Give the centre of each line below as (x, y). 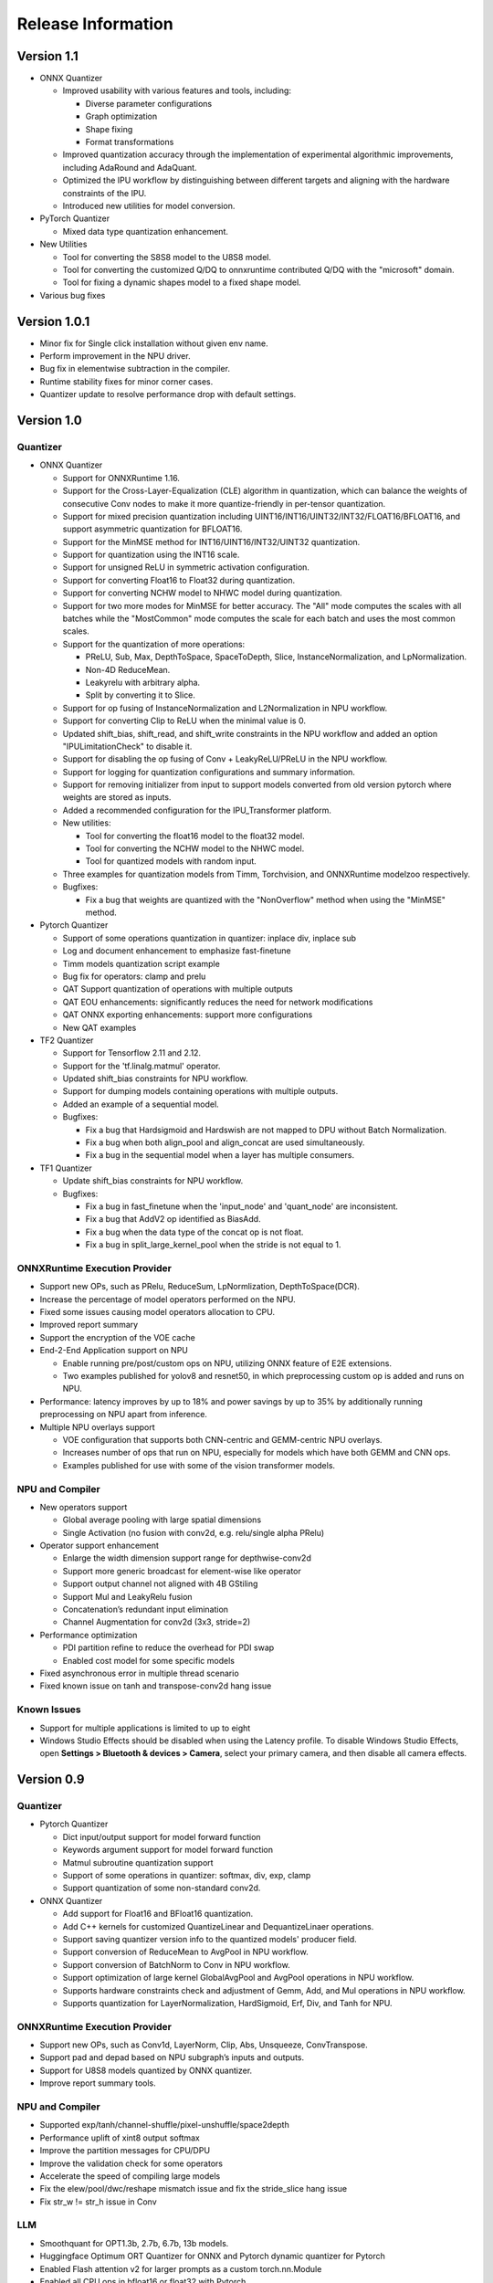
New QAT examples (100, 1027)
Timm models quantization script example (142, 963)
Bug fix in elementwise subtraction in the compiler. (135, 369)
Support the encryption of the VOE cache (117, 1337)
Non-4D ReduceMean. (128, 669)
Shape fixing (109, 129)
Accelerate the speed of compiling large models (130, 2176)
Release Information (95, 24)
